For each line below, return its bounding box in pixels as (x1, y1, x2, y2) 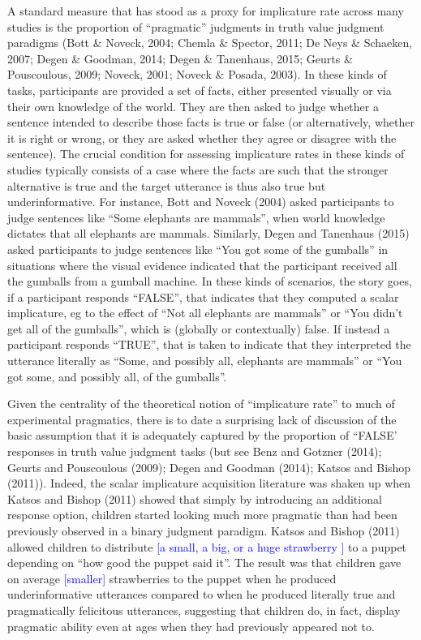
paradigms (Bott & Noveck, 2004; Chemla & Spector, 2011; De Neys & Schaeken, (7, 34, 413, 51)
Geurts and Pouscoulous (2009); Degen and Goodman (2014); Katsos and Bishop (7, 458, 411, 475)
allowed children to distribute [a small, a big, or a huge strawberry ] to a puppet (7, 538, 407, 555)
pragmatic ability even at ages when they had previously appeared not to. (7, 617, 375, 634)
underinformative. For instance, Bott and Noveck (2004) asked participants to (7, 193, 394, 210)
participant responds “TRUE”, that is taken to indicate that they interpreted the (7, 336, 411, 353)
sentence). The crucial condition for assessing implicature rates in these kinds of (7, 145, 405, 162)
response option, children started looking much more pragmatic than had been (7, 506, 397, 523)
